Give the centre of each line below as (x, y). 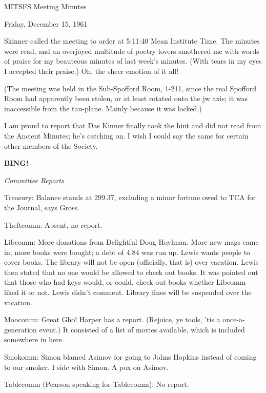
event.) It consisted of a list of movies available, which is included (142, 329)
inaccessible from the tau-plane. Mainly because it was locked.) (103, 108)
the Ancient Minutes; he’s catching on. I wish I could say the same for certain (126, 135)
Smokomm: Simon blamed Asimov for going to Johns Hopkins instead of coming (130, 357)
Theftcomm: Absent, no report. (53, 224)
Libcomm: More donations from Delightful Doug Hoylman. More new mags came (131, 242)
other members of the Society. (51, 145)
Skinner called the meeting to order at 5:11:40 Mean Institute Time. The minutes (132, 41)
